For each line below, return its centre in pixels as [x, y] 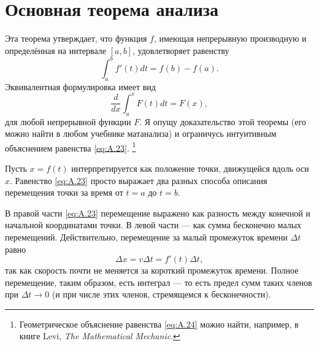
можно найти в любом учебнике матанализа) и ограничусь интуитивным [141, 133]
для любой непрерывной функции [68, 121]
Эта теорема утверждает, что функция [76, 38]
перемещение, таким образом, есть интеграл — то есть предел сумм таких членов [159, 282]
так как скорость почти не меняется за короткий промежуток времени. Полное [152, 270]
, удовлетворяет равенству [181, 50]
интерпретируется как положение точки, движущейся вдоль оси [190, 168]
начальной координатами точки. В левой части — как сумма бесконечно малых [153, 225]
